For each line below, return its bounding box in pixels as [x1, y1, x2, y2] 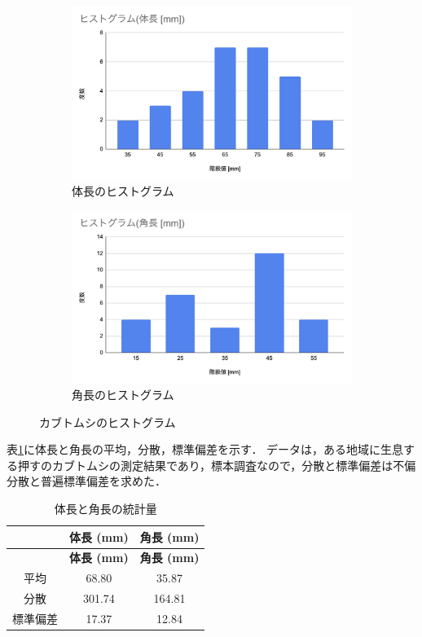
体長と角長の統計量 [54, 500, 157, 517]
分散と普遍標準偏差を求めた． [7, 472, 166, 490]
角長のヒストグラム [72, 386, 174, 403]
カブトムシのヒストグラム [39, 413, 176, 430]
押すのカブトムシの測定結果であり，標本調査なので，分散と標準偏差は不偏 [17, 456, 416, 473]
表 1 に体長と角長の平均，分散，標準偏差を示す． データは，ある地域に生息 [7, 441, 404, 458]
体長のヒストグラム [72, 182, 174, 200]
